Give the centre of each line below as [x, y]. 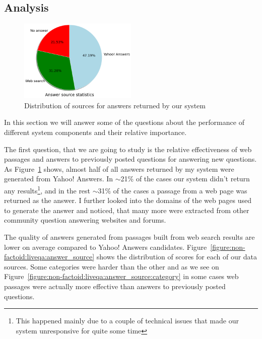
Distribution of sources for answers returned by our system [115, 105]
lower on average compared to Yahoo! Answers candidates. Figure [106, 247]
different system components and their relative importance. [95, 132]
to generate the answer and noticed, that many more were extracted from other [127, 210]
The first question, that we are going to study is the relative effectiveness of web [128, 149]
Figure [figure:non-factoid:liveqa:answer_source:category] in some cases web [121, 276]
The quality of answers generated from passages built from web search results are [129, 236]
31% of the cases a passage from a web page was [173, 190]
